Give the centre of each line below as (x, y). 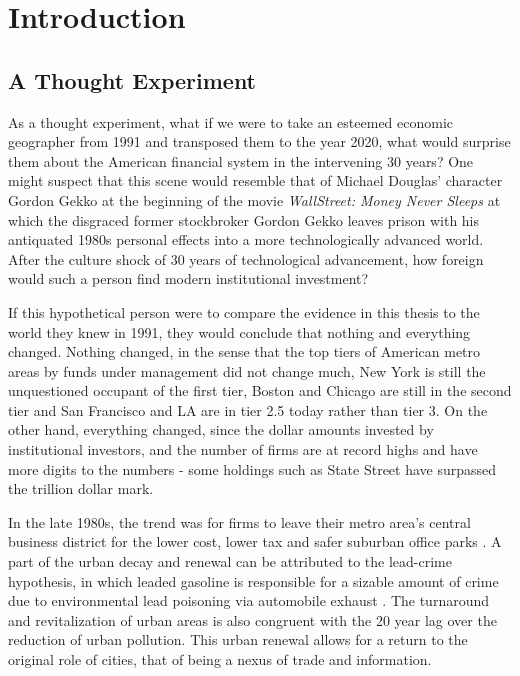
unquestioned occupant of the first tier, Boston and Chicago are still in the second (260, 390)
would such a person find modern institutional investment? (188, 278)
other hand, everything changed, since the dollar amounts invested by (221, 429)
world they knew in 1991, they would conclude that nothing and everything (239, 331)
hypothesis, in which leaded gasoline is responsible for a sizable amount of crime (253, 580)
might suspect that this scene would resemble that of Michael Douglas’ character (255, 180)
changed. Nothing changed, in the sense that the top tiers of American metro (244, 351)
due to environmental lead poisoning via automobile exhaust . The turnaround (249, 600)
